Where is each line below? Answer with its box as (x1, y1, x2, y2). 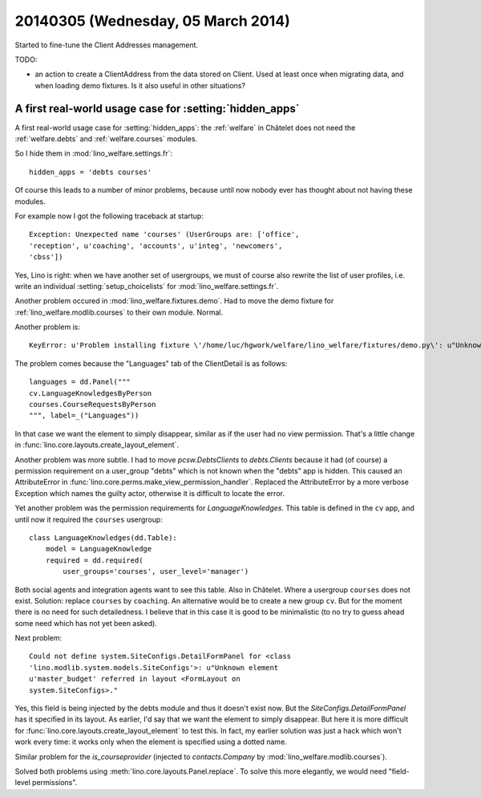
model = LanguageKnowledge (45, 544, 152, 554)
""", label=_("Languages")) (29, 411, 139, 421)
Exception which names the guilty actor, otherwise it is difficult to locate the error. (14, 488, 285, 498)
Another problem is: (14, 322, 80, 332)
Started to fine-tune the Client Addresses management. (14, 40, 199, 50)
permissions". (32, 778, 78, 787)
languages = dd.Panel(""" (29, 377, 131, 387)
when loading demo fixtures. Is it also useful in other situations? (34, 80, 246, 90)
